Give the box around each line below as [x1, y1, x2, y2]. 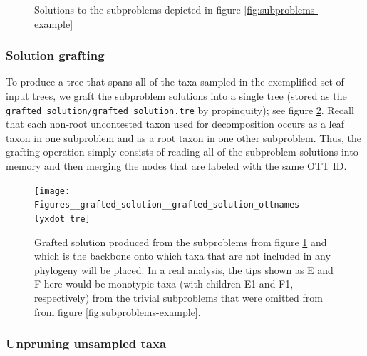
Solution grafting [6, 46, 105, 64]
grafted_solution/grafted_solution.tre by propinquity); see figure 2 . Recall [6, 102, 354, 117]
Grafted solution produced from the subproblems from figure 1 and [34, 234, 327, 249]
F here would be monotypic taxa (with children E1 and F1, [34, 276, 294, 291]
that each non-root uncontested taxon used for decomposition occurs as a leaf [6, 116, 344, 131]
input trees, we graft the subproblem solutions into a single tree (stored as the [6, 88, 347, 103]
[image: [34, 185, 71, 196]
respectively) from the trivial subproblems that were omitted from [34, 290, 323, 305]
